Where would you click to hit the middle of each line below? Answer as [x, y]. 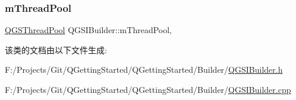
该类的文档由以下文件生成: [56, 49]
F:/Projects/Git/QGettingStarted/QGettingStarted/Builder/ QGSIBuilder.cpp [148, 89]
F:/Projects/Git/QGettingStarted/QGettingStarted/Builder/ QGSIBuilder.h [144, 70]
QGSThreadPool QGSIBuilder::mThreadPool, [88, 30]
